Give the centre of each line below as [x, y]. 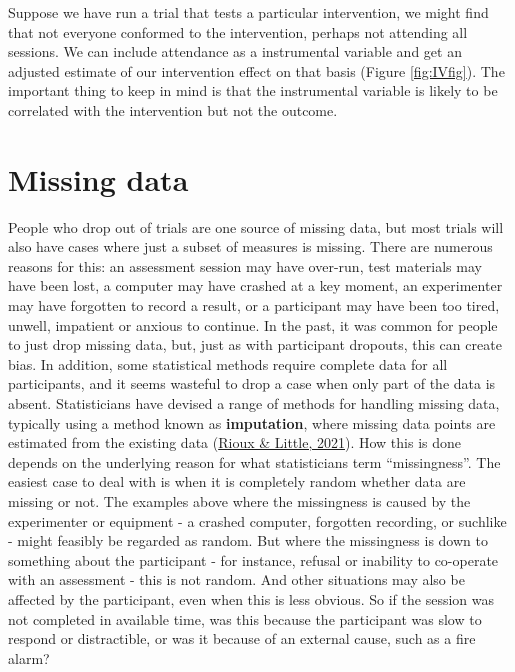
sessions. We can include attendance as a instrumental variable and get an [235, 51]
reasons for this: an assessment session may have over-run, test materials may [245, 265]
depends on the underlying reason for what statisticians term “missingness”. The [254, 461]
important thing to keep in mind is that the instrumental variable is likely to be [253, 90]
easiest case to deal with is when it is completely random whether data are [237, 481]
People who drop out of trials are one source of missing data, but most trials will [256, 226]
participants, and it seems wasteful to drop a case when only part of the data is [252, 383]
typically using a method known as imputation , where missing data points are [252, 422]
